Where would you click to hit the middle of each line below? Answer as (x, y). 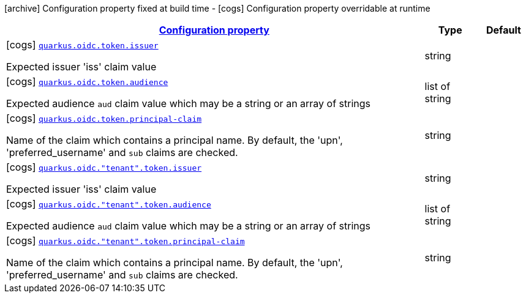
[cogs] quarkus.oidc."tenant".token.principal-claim (126, 240)
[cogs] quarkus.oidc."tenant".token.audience (109, 204)
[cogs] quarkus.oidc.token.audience (87, 81)
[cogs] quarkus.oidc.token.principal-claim (104, 118)
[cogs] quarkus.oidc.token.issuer (82, 45)
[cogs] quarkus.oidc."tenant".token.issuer (104, 167)
